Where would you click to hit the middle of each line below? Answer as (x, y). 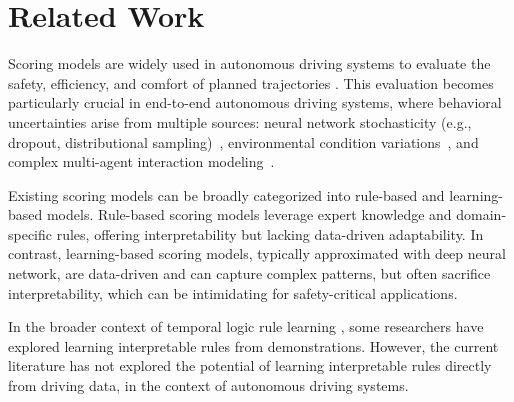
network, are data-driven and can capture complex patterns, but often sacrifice (249, 273)
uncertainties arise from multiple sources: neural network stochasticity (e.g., (240, 121)
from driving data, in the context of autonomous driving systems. (208, 385)
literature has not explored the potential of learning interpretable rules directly (250, 365)
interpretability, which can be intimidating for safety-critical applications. (233, 292)
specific (30, 233)
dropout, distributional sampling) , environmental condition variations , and (243, 141)
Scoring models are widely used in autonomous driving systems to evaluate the (249, 63)
